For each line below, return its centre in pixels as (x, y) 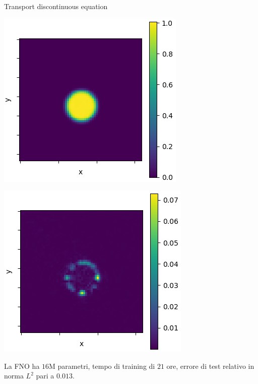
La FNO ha (22, 366)
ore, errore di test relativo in (210, 366)
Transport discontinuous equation (56, 6)
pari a (45, 376)
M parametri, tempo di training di (102, 366)
